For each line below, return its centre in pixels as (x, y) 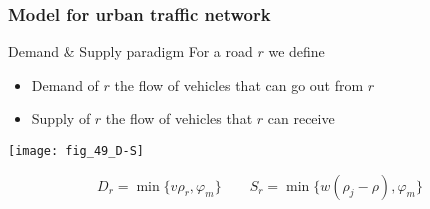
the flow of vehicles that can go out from (239, 84)
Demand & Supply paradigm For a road (130, 51)
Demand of (65, 84)
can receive (301, 118)
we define (296, 51)
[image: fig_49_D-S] (76, 151)
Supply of (61, 118)
